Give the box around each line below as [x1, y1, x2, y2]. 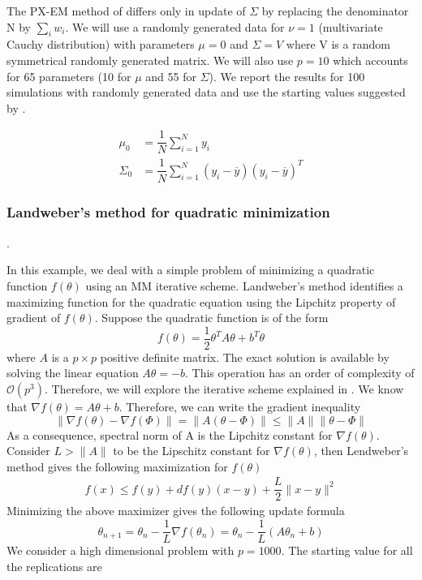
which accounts [333, 51, 408, 68]
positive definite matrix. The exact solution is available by [100, 348, 390, 365]
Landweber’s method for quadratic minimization [6, 202, 330, 222]
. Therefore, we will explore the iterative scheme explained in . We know [45, 380, 404, 397]
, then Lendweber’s [313, 442, 409, 459]
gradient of [6, 309, 61, 326]
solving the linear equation [6, 364, 139, 381]
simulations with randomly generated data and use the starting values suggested [6, 84, 406, 101]
